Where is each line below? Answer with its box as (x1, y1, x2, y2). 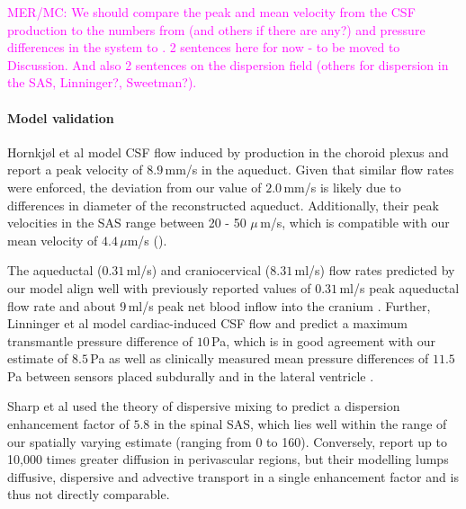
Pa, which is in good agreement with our (211, 331, 435, 350)
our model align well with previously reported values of (7, 278, 311, 297)
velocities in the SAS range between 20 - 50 (7, 213, 246, 232)
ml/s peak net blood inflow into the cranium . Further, (128, 296, 431, 315)
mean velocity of (7, 230, 98, 249)
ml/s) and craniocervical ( (126, 261, 271, 280)
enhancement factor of (7, 415, 130, 433)
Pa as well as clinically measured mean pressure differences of (90, 349, 429, 368)
